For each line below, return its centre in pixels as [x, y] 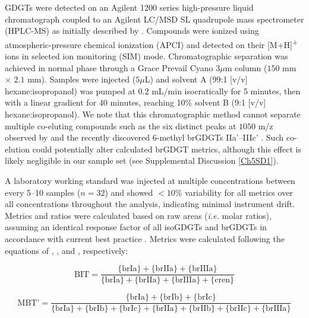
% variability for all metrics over [234, 192]
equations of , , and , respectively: [67, 250]
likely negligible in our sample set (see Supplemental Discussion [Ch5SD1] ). [142, 160]
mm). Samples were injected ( [82, 79]
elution [18, 149]
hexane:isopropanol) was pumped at [70, 90]
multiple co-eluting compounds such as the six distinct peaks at [121, 125]
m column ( [246, 67]
